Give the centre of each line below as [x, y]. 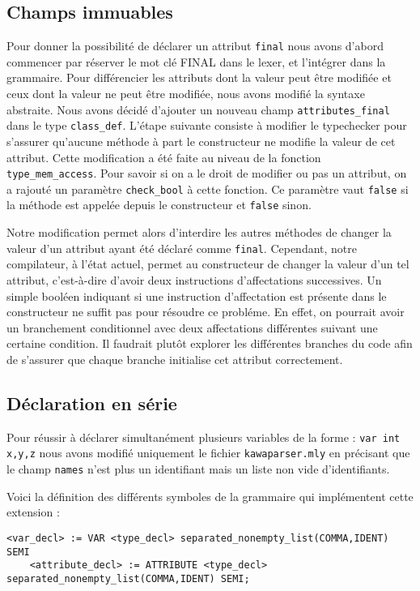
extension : [33, 512]
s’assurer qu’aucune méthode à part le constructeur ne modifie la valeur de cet [201, 141]
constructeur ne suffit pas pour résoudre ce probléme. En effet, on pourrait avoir [206, 312]
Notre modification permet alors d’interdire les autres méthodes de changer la [199, 232]
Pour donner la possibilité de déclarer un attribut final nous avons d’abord [195, 46]
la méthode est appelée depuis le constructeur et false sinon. [159, 205]
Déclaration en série [92, 403]
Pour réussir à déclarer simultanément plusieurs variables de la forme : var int [204, 437]
